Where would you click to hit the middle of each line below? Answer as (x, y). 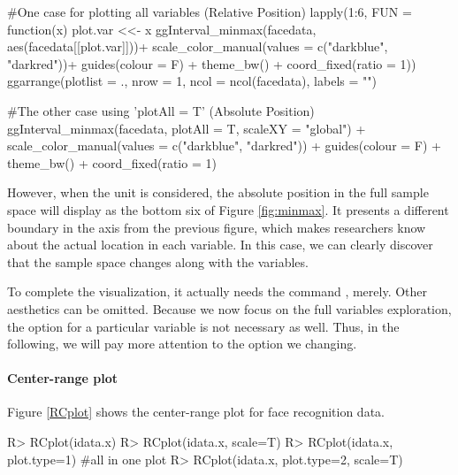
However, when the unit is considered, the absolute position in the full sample (218, 192)
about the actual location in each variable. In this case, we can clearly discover (220, 245)
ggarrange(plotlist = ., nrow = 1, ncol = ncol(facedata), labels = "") (192, 81)
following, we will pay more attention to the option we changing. (182, 344)
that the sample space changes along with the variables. (158, 261)
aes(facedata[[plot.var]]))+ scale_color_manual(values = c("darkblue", (198, 46)
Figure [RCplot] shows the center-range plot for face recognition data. (196, 412)
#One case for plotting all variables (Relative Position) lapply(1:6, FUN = (210, 11)
